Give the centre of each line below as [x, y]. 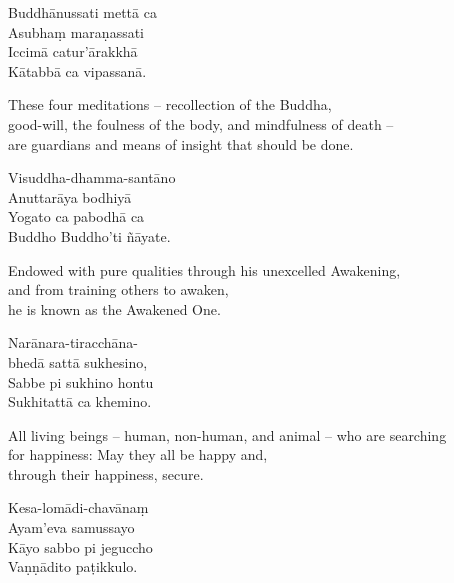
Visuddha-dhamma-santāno [92, 177]
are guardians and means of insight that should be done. [181, 143]
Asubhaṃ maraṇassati [76, 31]
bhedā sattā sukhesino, [78, 361]
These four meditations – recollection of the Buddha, [170, 104]
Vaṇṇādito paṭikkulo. [73, 566]
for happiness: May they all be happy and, [138, 454]
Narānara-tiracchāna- [73, 342]
